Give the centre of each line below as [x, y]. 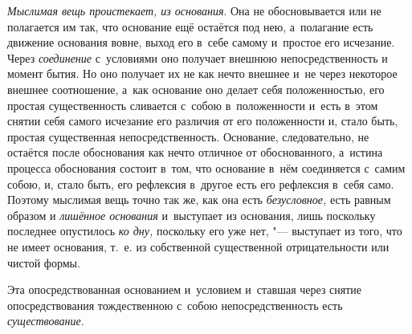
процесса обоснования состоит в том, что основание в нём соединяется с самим [206, 167]
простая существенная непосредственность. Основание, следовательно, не [188, 136]
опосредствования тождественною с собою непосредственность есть [175, 305]
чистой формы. [44, 262]
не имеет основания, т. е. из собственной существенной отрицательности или [198, 246]
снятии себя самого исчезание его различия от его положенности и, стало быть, [203, 121]
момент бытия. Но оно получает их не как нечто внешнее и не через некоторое [202, 73]
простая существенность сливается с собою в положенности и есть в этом [193, 105]
